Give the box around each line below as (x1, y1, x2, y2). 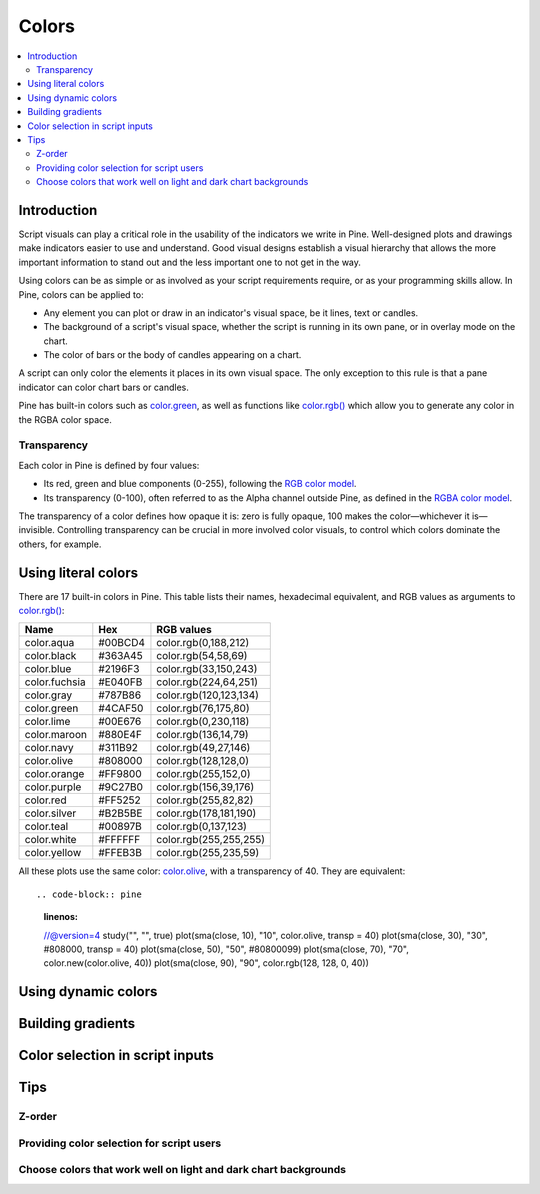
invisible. (18, 524, 55, 536)
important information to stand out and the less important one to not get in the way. (18, 256, 362, 268)
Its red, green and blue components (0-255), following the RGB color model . (43, 478, 357, 490)
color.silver (24, 806, 77, 820)
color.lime (24, 715, 71, 729)
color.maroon (24, 728, 87, 742)
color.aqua (24, 636, 75, 650)
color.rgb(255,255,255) (156, 833, 265, 847)
